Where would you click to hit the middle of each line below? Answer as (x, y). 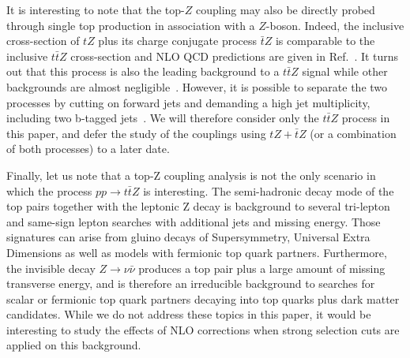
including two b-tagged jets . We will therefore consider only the (163, 118)
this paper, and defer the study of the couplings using (136, 133)
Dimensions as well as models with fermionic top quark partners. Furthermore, (197, 252)
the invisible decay (51, 268)
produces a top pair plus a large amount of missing (262, 268)
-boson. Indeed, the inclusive (335, 25)
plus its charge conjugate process (178, 41)
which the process (49, 190)
